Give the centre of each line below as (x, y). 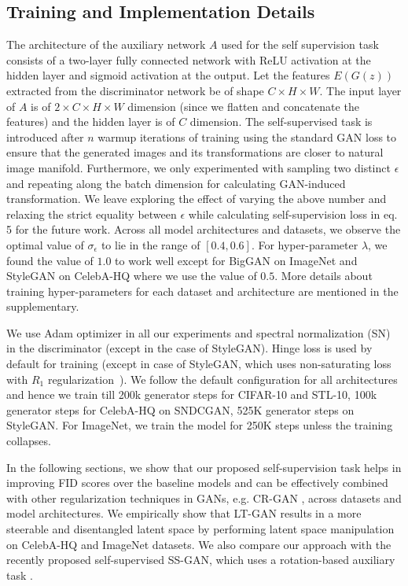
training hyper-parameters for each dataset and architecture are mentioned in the (202, 291)
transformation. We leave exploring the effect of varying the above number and (197, 199)
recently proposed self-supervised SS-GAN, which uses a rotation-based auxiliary (201, 560)
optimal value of (45, 244)
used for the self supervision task (300, 44)
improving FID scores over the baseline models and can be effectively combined (197, 483)
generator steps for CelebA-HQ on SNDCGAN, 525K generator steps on (180, 409)
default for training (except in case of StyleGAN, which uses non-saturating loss (199, 364)
